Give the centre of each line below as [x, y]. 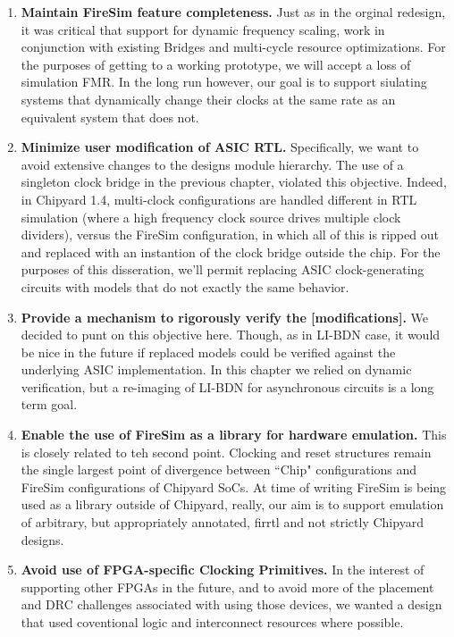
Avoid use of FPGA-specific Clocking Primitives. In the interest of [223, 570]
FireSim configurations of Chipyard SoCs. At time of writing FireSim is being [234, 486]
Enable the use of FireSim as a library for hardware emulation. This [234, 435]
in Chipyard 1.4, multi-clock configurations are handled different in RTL [219, 199]
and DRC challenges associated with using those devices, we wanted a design [231, 604]
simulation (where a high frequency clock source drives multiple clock [211, 217]
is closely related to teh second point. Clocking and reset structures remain [226, 452]
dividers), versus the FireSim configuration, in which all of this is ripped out [230, 235]
